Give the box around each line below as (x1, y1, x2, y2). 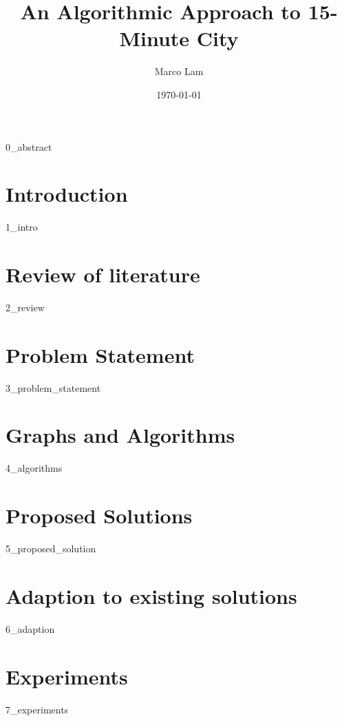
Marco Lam (154, 64, 204, 79)
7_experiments (6, 702, 69, 716)
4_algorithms (6, 461, 63, 475)
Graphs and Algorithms (6, 421, 235, 449)
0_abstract (6, 139, 52, 154)
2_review (6, 300, 45, 314)
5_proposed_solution (6, 541, 96, 556)
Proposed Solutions (6, 501, 193, 530)
